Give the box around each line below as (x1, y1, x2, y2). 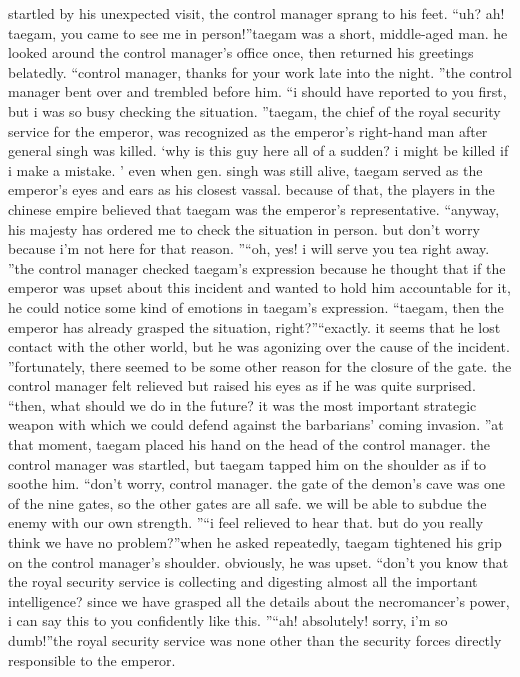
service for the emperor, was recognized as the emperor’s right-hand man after (8, 120, 488, 141)
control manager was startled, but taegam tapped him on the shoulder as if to (8, 453, 487, 474)
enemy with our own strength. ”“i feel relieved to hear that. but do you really (8, 512, 484, 533)
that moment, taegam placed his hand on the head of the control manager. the (8, 434, 490, 455)
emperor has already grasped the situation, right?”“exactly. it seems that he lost (8, 316, 501, 337)
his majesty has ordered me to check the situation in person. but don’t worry (8, 218, 480, 239)
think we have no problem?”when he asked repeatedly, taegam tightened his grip (8, 532, 502, 553)
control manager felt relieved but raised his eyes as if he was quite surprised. (8, 375, 476, 396)
